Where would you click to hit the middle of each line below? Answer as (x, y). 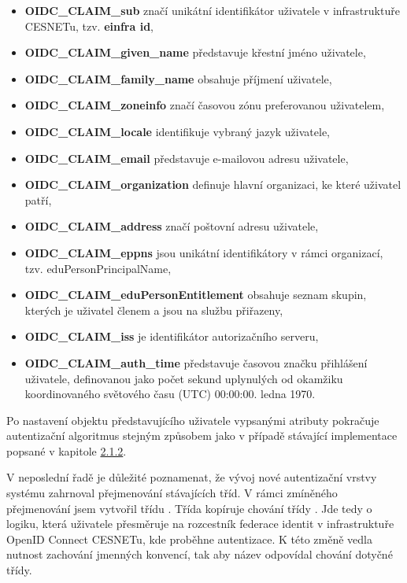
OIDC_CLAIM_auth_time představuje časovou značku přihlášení (196, 362)
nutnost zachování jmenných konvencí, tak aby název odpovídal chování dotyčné (200, 554)
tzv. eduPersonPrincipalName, (98, 268)
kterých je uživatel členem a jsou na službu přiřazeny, (154, 310)
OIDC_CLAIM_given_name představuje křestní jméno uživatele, (195, 52)
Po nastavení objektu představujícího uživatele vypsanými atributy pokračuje (193, 420)
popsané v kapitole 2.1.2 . (67, 450)
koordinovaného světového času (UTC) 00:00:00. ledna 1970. (170, 394)
